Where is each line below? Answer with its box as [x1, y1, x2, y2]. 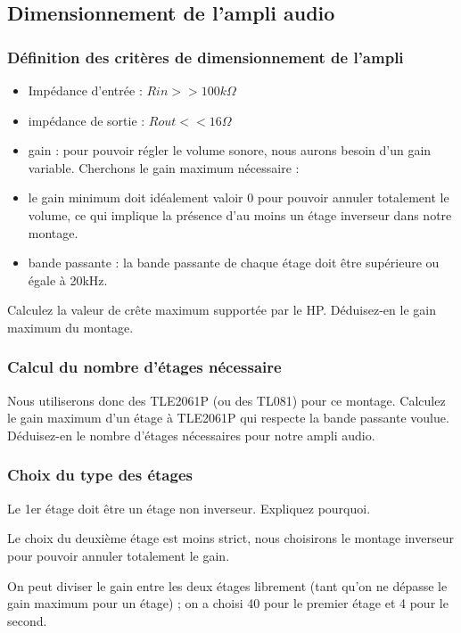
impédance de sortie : [28, 111, 145, 129]
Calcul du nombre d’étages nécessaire [7, 356, 282, 378]
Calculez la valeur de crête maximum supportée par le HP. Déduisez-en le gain [7, 300, 436, 319]
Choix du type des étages [7, 464, 193, 486]
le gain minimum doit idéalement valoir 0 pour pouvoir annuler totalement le [28, 188, 449, 207]
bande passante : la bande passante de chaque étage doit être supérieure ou [28, 253, 440, 272]
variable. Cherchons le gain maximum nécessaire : [28, 158, 300, 177]
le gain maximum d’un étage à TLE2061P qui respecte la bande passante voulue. [7, 408, 449, 427]
